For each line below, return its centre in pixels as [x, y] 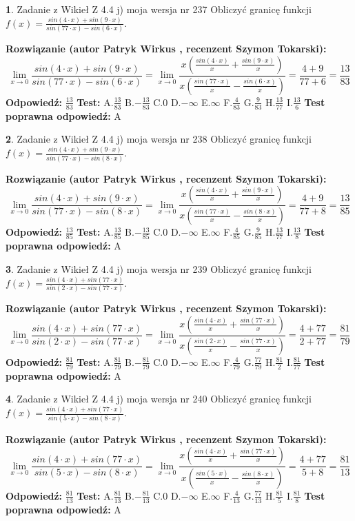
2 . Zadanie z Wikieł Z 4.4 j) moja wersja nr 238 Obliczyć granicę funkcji [159, 139]
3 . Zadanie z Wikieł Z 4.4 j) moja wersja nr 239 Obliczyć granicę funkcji [159, 268]
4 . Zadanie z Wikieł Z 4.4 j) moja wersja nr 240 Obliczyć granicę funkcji [159, 399]
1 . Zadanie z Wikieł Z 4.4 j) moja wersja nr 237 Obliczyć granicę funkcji [159, 9]
